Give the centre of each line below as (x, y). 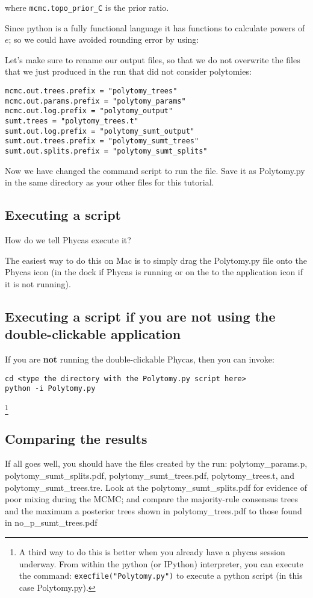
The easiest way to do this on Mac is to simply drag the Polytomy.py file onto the (156, 260)
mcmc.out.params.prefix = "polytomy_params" (95, 101)
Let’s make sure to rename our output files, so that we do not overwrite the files (153, 59)
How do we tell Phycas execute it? (68, 240)
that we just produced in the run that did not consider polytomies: (128, 71)
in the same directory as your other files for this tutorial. (110, 182)
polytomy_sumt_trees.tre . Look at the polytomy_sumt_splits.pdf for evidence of (156, 487)
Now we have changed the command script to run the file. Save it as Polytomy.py (155, 170)
